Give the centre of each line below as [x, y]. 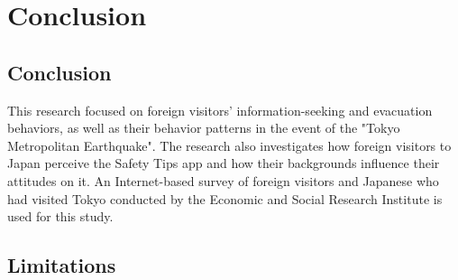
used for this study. [60, 216]
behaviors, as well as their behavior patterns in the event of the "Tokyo [204, 128]
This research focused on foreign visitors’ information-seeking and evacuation [220, 110]
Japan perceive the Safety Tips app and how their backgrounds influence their [224, 163]
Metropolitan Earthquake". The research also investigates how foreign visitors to [229, 145]
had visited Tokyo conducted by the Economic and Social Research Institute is [225, 198]
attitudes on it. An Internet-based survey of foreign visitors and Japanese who [223, 180]
